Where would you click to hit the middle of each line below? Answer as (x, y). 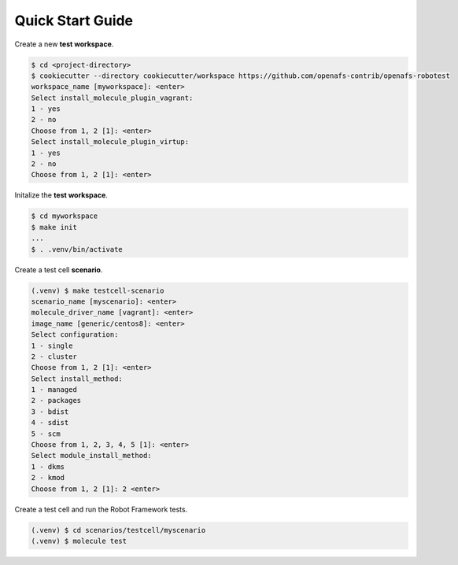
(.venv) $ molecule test (79, 541)
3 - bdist (50, 412)
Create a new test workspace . (64, 44)
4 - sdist (50, 423)
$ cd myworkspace (65, 216)
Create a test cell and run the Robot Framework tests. (101, 509)
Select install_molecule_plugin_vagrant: (112, 98)
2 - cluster (54, 356)
